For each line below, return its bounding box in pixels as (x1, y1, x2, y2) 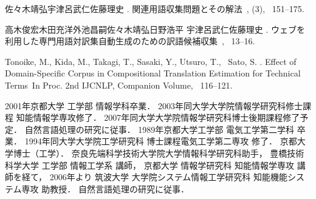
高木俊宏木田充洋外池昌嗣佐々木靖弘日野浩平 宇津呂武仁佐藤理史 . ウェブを (5, 22, 305, 35)
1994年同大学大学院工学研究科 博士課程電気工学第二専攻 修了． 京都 (24, 135, 297, 147)
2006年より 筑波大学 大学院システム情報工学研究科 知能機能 (49, 170, 287, 183)
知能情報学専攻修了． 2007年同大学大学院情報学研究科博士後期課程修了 (16, 111, 300, 124)
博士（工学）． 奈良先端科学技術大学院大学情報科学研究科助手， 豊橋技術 (13, 146, 304, 159)
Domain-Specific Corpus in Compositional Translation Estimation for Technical (5, 67, 301, 79)
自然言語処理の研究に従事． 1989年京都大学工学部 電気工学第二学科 (24, 123, 294, 135)
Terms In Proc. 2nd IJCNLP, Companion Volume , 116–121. (5, 78, 233, 91)
